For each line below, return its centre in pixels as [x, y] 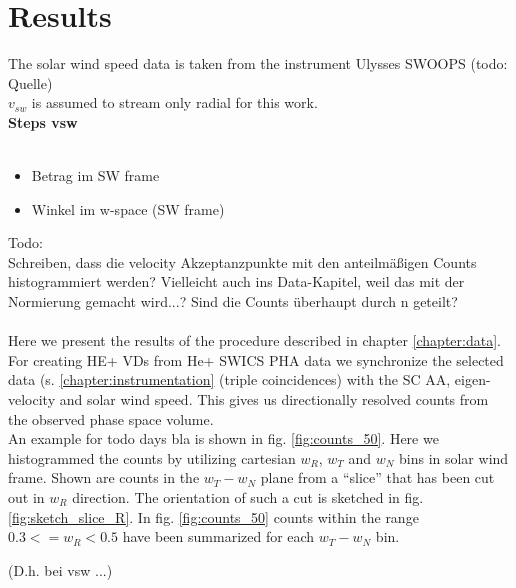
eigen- [472, 379]
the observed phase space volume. [111, 418]
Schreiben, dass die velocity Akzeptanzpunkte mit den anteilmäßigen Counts [242, 261]
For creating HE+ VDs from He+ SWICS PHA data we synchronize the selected [256, 359]
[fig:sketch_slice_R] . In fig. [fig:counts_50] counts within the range [213, 516]
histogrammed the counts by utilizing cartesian [152, 457]
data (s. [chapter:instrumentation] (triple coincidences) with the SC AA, [229, 379]
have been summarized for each [218, 536]
